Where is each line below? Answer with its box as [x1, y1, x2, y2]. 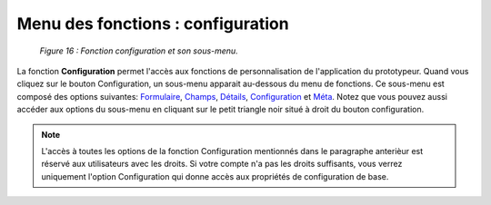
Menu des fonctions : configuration [16, 14, 290, 34]
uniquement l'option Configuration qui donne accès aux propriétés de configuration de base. [41, 171, 389, 181]
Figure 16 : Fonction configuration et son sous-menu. [39, 45, 238, 56]
